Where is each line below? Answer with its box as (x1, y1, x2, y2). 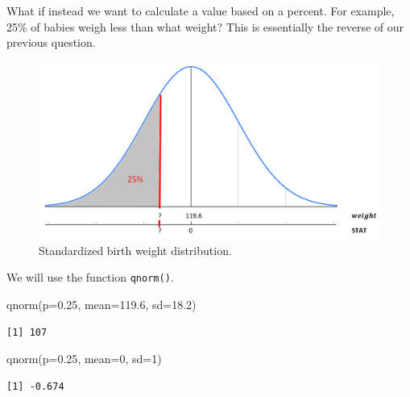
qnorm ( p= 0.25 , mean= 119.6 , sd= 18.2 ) (6, 296, 197, 313)
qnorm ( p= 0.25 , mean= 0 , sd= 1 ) (6, 350, 162, 367)
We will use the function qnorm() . (6, 269, 174, 286)
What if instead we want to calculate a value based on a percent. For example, (6, 2, 395, 19)
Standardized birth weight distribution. (39, 241, 232, 258)
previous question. (6, 34, 96, 51)
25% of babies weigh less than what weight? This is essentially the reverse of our (6, 18, 404, 35)
